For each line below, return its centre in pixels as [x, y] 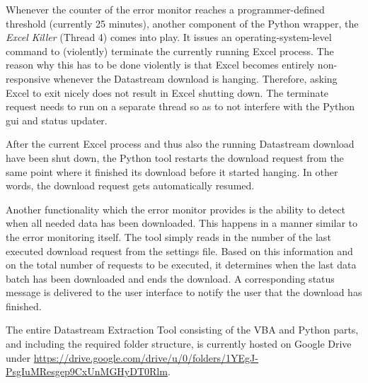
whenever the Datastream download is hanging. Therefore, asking [195, 78]
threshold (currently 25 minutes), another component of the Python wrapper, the [182, 23]
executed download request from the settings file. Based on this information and [179, 251]
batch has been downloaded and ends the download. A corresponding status [170, 278]
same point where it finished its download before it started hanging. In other [172, 171]
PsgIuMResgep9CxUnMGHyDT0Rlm [87, 371]
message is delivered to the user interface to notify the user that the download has [184, 292]
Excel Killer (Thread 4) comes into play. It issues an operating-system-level [169, 37]
